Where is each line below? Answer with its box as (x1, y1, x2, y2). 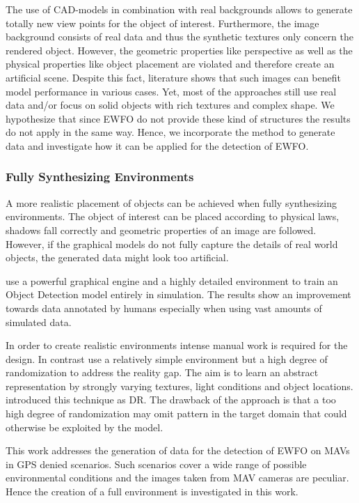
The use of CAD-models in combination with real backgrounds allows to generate (6, 2, 353, 16)
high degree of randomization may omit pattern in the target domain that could (6, 406, 347, 421)
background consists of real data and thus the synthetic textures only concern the (6, 29, 353, 44)
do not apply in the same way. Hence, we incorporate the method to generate (6, 125, 335, 139)
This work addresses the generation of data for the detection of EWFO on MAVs (6, 443, 350, 458)
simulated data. (6, 314, 72, 329)
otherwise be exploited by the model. (6, 419, 163, 434)
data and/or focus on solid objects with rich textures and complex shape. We (6, 98, 335, 112)
